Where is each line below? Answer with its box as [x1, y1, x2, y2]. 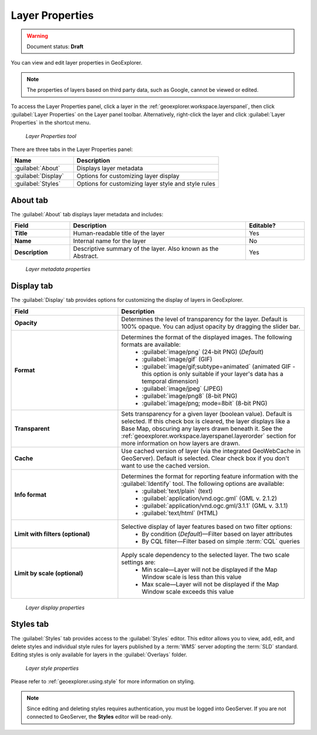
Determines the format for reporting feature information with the [121, 472, 299, 480]
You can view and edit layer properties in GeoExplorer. [11, 59, 143, 66]
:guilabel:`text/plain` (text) [141, 486, 213, 495]
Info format [14, 491, 47, 499]
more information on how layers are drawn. [121, 439, 241, 447]
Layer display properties [25, 604, 85, 611]
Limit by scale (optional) [14, 569, 83, 577]
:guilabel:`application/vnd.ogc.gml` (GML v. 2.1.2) [141, 494, 277, 502]
